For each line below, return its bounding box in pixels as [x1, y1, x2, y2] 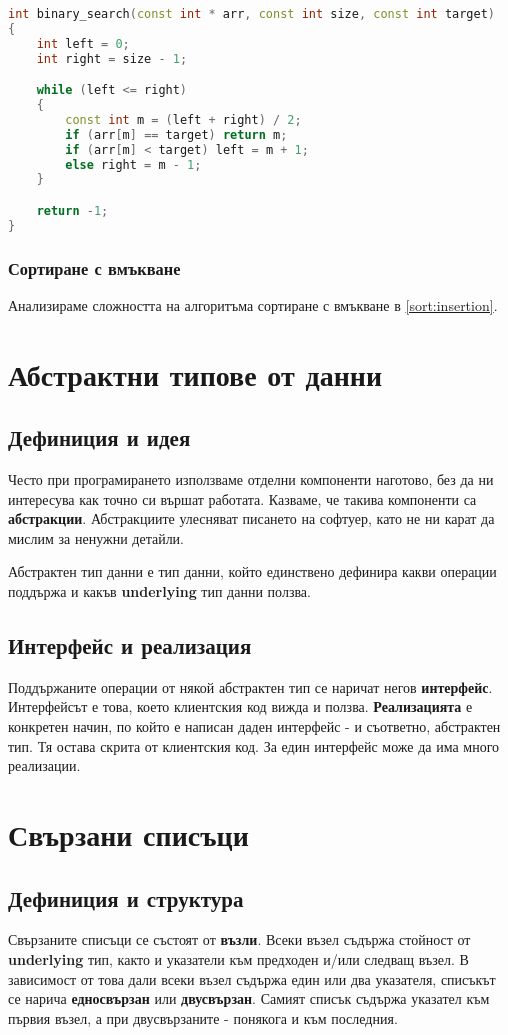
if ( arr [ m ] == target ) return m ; [65, 127, 288, 142]
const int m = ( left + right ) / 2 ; [65, 112, 302, 127]
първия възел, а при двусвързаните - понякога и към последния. [8, 1007, 398, 1028]
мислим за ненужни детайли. [8, 527, 185, 548]
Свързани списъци [8, 814, 249, 854]
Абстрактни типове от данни [8, 353, 383, 394]
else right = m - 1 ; [65, 157, 202, 172]
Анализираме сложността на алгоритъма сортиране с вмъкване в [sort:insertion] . [8, 294, 498, 315]
